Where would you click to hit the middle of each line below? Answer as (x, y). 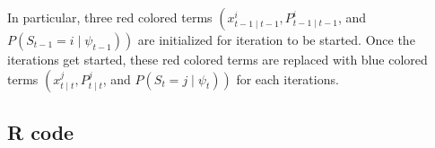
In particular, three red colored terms (110, 17)
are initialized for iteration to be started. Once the (276, 39)
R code (41, 131)
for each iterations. (287, 78)
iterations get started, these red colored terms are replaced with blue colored (217, 59)
